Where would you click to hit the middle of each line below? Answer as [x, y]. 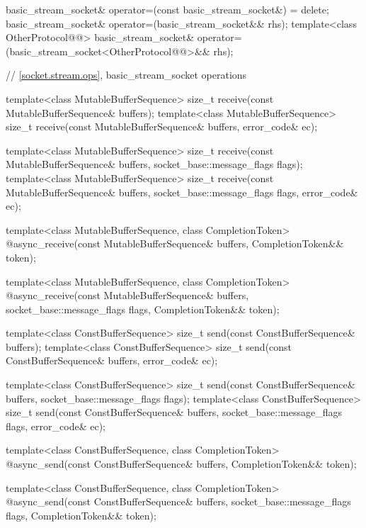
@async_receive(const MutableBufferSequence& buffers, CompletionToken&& [175, 243]
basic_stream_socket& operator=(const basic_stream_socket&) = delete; [167, 9]
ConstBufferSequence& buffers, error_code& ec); [112, 360]
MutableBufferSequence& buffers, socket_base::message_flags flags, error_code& [182, 192]
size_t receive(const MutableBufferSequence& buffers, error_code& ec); [162, 127]
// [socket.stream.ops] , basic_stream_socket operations [126, 75]
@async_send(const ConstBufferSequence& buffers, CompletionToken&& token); [181, 464]
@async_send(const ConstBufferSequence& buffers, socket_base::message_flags [178, 501]
